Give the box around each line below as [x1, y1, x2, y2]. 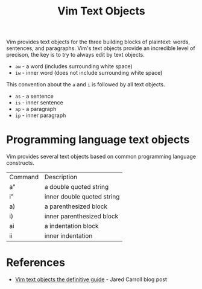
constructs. [6, 159, 35, 167]
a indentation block [44, 222, 99, 230]
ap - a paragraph [14, 106, 57, 113]
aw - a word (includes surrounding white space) [14, 63, 133, 70]
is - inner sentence [14, 99, 63, 106]
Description [44, 173, 78, 182]
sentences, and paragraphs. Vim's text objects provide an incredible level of [6, 45, 195, 52]
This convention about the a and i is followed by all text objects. [6, 81, 166, 88]
